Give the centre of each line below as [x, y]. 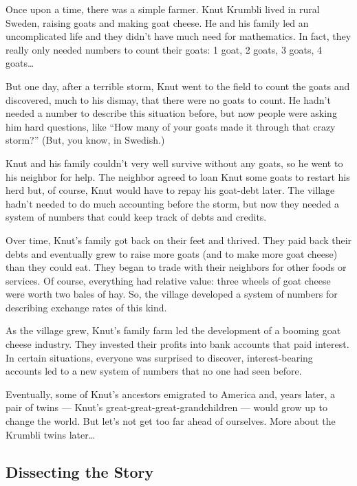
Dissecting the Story [80, 471]
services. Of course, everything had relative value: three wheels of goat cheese [168, 280]
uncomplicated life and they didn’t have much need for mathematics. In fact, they [178, 36]
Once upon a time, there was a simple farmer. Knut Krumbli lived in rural [163, 9]
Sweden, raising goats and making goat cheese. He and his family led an [157, 22]
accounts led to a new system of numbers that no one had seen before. [154, 371]
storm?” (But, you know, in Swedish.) [85, 140]
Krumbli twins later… [51, 434]
